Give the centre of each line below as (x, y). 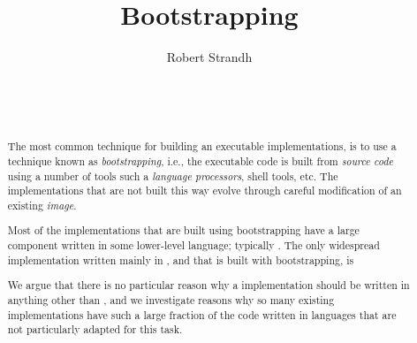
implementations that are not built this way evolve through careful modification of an (205, 191)
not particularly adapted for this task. (95, 329)
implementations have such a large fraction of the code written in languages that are (202, 314)
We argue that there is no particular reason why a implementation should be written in (208, 285)
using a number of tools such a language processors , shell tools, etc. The (173, 175)
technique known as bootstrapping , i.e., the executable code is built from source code (200, 160)
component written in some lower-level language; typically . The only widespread (193, 245)
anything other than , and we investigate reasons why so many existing (171, 299)
